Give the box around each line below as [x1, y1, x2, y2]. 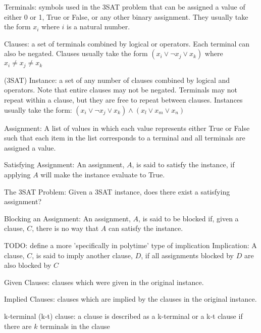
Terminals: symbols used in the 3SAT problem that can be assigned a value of [4, 2, 245, 12]
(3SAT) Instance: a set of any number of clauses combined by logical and [4, 74, 230, 85]
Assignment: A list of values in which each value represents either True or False [4, 122, 250, 133]
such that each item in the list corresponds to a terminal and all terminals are [4, 132, 245, 143]
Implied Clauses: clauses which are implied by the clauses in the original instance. [4, 294, 257, 304]
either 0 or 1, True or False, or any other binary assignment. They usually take [4, 11, 248, 22]
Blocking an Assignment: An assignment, [4, 213, 131, 223]
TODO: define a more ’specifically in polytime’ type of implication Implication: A [4, 240, 257, 250]
